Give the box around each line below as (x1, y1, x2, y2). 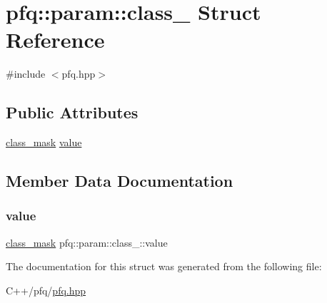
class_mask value (6, 135, 82, 150)
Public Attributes (6, 101, 139, 123)
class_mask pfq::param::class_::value (6, 235, 168, 250)
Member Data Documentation (6, 170, 233, 192)
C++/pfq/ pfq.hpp (6, 282, 86, 297)
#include (6, 66, 46, 81)
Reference (6, 25, 105, 54)
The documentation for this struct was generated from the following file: (6, 259, 322, 274)
